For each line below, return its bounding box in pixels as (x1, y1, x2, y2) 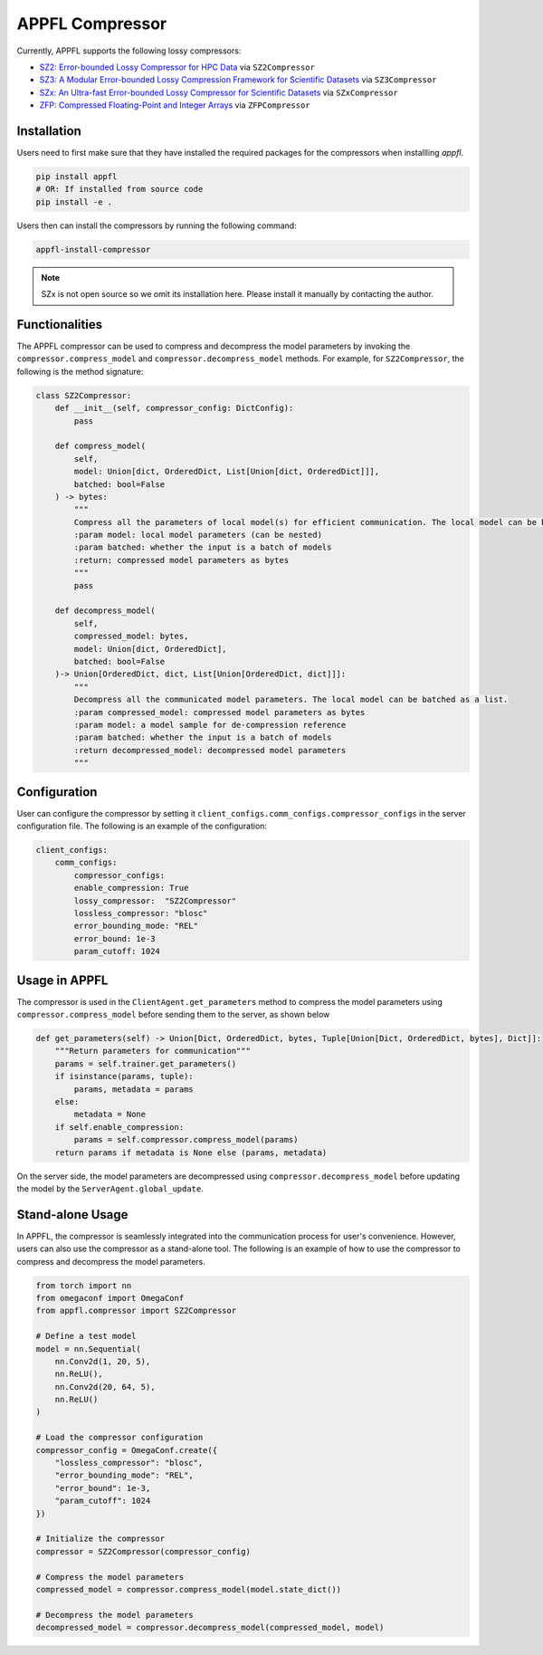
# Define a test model (35, 1331, 137, 1342)
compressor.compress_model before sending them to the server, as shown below (16, 1009, 330, 1020)
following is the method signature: (16, 366, 144, 377)
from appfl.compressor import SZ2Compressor (35, 1306, 237, 1316)
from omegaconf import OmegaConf (35, 1293, 185, 1303)
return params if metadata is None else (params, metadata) (54, 1147, 328, 1158)
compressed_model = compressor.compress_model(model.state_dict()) (35, 1584, 342, 1594)
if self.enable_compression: (54, 1122, 185, 1132)
